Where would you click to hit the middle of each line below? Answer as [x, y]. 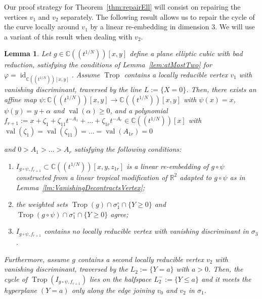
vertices [16, 16]
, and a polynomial [139, 110]
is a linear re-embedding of [168, 166]
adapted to [196, 177]
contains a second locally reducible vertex [141, 259]
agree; [119, 214]
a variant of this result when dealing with [68, 36]
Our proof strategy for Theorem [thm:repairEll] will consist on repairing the [122, 7]
